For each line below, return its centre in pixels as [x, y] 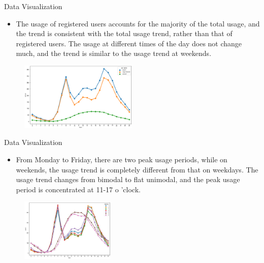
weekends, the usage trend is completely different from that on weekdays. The [137, 169]
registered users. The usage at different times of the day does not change [129, 43]
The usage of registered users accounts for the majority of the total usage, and [138, 23]
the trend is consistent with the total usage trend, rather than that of [124, 33]
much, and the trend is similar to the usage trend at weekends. [114, 53]
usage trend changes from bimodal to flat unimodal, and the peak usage [128, 179]
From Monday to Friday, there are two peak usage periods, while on [122, 159]
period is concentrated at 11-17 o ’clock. [78, 189]
